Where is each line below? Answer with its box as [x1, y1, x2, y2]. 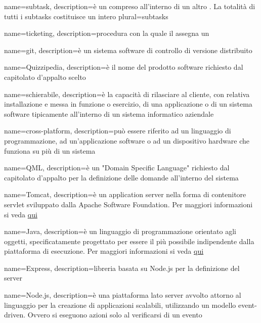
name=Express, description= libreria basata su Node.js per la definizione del [4, 262, 240, 273]
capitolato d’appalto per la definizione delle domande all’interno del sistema [4, 172, 239, 182]
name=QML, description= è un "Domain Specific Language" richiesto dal [4, 162, 230, 173]
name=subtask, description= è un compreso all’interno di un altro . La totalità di [4, 1, 255, 11]
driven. [4, 309, 26, 320]
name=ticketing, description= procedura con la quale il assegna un [4, 28, 209, 38]
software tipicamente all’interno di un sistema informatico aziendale [4, 108, 214, 119]
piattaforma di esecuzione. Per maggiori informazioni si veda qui [4, 246, 204, 256]
